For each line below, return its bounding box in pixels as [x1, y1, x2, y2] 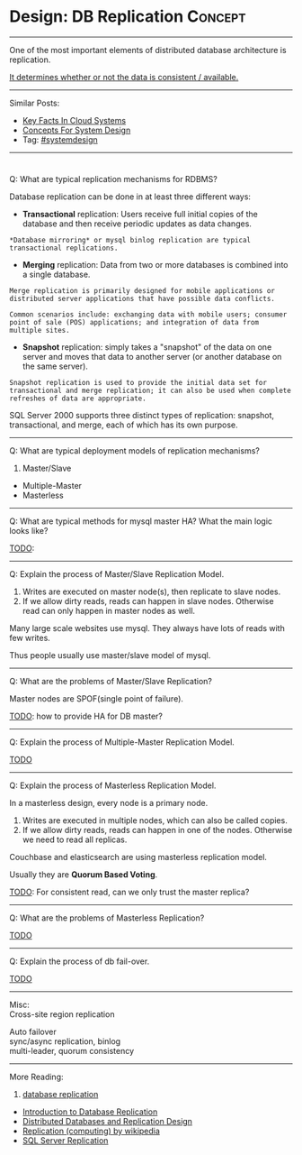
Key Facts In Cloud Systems [22, 115, 127, 125]
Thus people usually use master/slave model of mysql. [9, 649, 211, 660]
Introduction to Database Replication [22, 1106, 158, 1117]
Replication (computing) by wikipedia [22, 1125, 160, 1136]
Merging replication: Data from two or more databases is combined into [22, 259, 289, 270]
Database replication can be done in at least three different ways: [9, 191, 252, 202]
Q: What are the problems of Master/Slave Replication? [9, 675, 213, 686]
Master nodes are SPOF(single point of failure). [9, 692, 184, 704]
